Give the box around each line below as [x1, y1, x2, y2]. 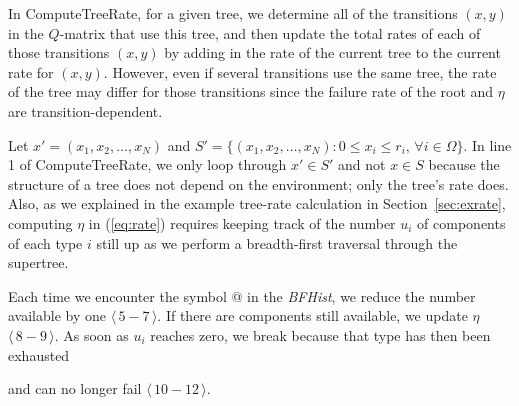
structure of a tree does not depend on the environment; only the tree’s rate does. [8, 173, 509, 194]
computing [8, 212, 73, 233]
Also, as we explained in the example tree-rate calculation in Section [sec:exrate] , [8, 193, 506, 214]
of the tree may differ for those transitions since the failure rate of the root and [8, 81, 494, 102]
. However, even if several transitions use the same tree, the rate [103, 61, 497, 82]
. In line [463, 134, 512, 155]
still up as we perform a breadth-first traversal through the [96, 232, 458, 253]
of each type [8, 232, 83, 253]
